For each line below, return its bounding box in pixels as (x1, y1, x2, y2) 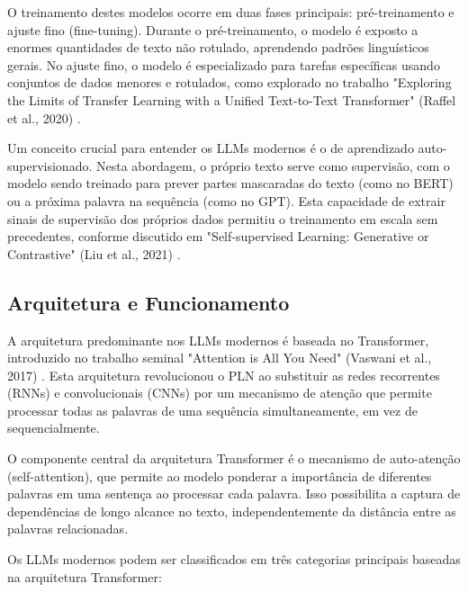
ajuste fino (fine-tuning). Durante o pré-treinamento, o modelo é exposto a (7, 20, 418, 39)
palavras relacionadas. (7, 519, 129, 538)
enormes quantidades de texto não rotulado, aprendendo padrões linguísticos (7, 38, 429, 57)
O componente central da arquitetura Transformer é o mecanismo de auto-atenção (7, 449, 461, 468)
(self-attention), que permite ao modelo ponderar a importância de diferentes (7, 466, 432, 485)
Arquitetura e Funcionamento (7, 288, 290, 316)
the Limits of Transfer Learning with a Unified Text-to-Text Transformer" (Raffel (7, 90, 456, 109)
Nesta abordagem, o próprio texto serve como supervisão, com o (95, 156, 450, 175)
